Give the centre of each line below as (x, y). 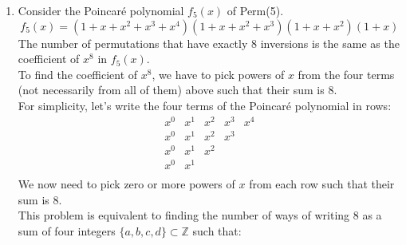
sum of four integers (67, 230)
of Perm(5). (255, 10)
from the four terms (346, 74)
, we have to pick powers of (218, 74)
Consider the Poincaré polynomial (101, 10)
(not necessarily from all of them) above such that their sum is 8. (177, 90)
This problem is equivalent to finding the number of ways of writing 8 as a (200, 215)
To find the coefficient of (78, 74)
